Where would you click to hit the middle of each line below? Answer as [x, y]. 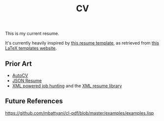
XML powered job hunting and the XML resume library [67, 86]
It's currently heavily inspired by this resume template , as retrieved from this [82, 43]
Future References [34, 101]
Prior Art [18, 63]
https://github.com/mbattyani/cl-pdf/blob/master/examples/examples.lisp [80, 113]
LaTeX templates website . [31, 48]
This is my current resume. [32, 34]
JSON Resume [27, 81]
